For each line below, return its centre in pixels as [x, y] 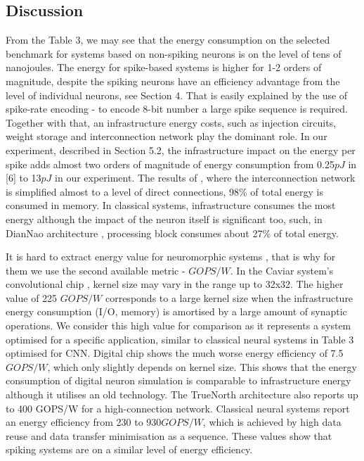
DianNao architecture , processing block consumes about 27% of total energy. [172, 233]
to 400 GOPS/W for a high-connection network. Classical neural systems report [178, 408]
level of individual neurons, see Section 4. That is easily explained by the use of [177, 95]
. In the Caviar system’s [282, 270]
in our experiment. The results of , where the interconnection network [205, 178]
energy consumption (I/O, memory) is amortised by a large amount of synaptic [176, 311]
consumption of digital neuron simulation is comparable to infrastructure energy [178, 380]
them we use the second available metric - [96, 270]
